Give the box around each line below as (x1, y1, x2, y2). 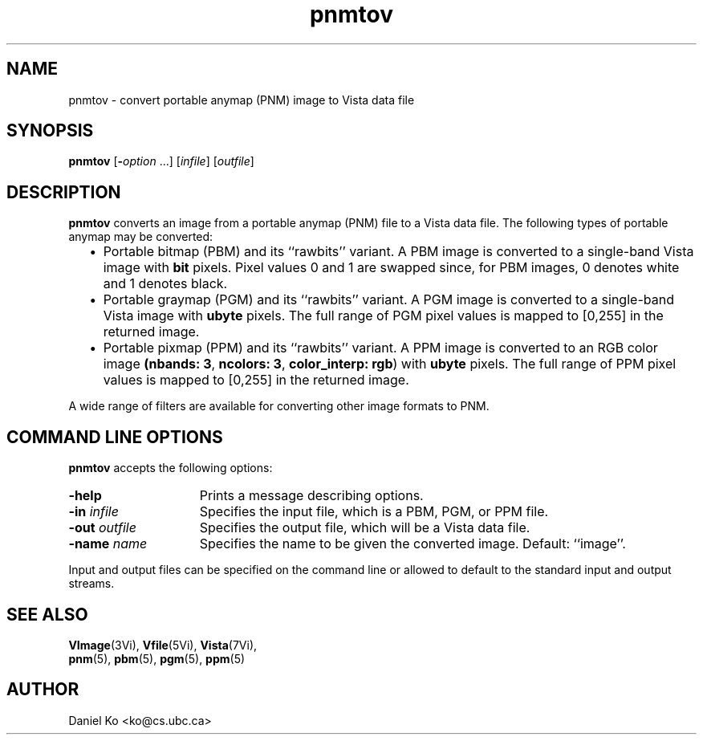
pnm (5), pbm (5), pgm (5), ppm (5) (68, 651, 246, 666)
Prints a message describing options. (199, 487, 424, 504)
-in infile (68, 503, 119, 520)
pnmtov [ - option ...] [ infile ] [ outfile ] (68, 154, 254, 169)
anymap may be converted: (68, 230, 213, 244)
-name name (68, 535, 148, 552)
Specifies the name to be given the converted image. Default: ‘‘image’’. (199, 535, 626, 552)
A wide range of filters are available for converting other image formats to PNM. (68, 399, 490, 413)
